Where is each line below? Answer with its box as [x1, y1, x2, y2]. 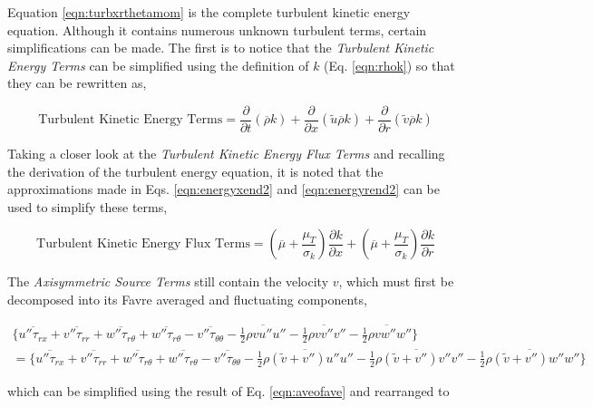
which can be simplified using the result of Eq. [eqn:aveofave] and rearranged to [7, 381, 450, 400]
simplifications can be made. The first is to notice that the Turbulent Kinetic [7, 38, 434, 57]
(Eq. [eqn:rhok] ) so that [324, 55, 455, 74]
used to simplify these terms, [7, 197, 168, 216]
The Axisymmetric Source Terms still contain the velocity [7, 272, 329, 291]
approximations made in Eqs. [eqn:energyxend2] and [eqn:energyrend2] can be [7, 179, 440, 199]
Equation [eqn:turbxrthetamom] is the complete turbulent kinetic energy [7, 3, 411, 21]
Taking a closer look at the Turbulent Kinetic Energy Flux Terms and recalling [7, 144, 445, 163]
